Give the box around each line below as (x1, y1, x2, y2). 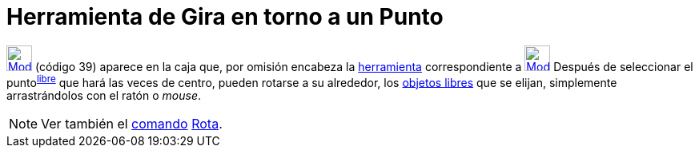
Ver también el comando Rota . (41, 116, 223, 132)
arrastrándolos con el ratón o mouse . (6, 89, 201, 103)
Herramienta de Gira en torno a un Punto (6, 3, 444, 30)
